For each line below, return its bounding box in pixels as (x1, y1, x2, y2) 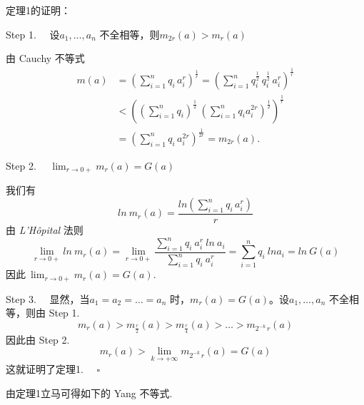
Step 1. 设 (6, 26, 60, 41)
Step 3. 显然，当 (6, 291, 90, 306)
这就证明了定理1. (6, 362, 84, 376)
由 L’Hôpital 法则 (6, 222, 84, 237)
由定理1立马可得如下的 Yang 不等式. (6, 385, 173, 400)
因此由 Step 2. (6, 332, 70, 347)
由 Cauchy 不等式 (6, 51, 85, 66)
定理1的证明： (6, 3, 71, 17)
